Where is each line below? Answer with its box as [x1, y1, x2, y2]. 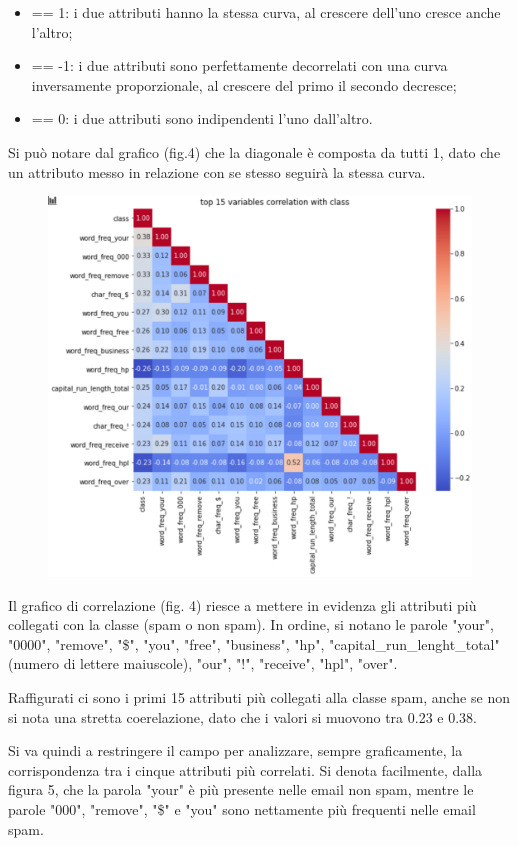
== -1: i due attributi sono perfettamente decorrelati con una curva [31, 55, 448, 76]
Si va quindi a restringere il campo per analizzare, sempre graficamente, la [8, 740, 463, 761]
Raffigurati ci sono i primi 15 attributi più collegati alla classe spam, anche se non [8, 687, 510, 708]
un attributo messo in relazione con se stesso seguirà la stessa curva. [8, 161, 426, 182]
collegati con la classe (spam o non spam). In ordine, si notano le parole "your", [8, 614, 494, 635]
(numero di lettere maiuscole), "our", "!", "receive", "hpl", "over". [8, 653, 398, 674]
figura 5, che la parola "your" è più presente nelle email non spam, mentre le [8, 779, 474, 800]
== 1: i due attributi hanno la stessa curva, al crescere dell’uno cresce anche [31, 2, 501, 22]
